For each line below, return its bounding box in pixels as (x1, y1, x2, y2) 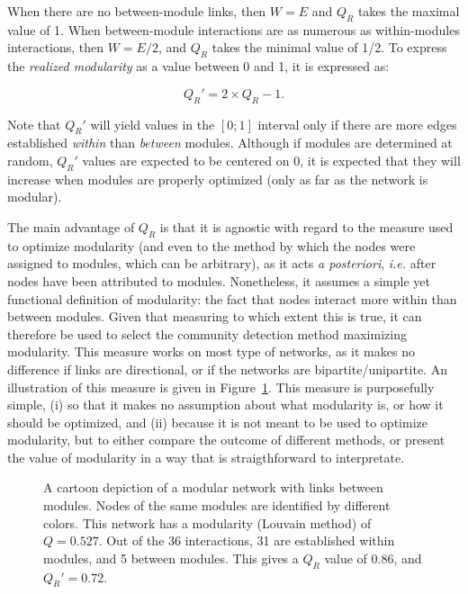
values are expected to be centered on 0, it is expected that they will (82, 150, 461, 169)
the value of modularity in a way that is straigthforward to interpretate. (7, 447, 405, 466)
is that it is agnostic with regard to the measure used (159, 217, 454, 236)
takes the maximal (357, 2, 460, 20)
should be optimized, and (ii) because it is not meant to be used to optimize (7, 412, 427, 431)
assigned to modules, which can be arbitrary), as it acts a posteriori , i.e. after (7, 254, 436, 273)
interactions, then (7, 38, 104, 57)
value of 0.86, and (324, 548, 422, 567)
